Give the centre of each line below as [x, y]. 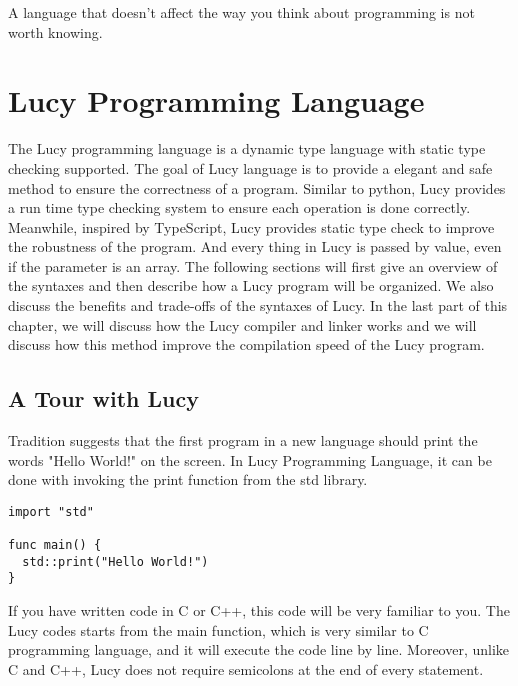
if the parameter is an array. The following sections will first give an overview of [253, 265]
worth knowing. [55, 31]
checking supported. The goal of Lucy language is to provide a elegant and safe [250, 167]
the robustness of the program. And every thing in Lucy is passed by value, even [255, 246]
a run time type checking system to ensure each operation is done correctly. [239, 207]
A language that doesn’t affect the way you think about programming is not [241, 12]
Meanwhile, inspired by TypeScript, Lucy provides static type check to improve [251, 226]
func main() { [55, 545]
